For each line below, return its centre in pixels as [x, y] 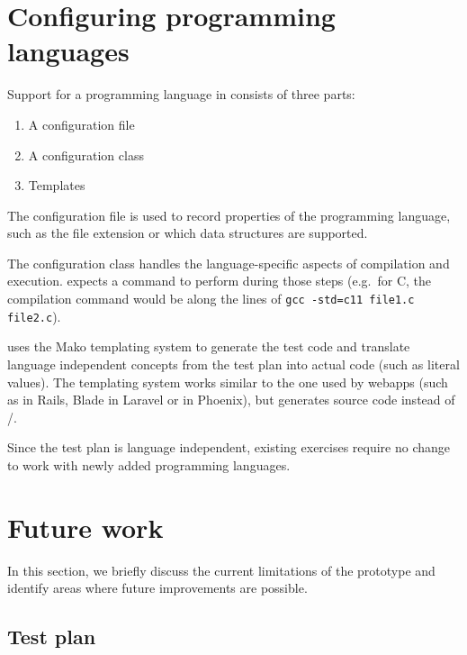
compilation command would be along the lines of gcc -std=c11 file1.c [211, 299]
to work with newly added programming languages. [149, 464]
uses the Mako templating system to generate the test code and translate [209, 346]
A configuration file [81, 124]
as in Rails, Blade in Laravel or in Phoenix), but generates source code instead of [231, 400]
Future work [85, 527]
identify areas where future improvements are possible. [157, 588]
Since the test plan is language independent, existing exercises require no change [229, 447]
